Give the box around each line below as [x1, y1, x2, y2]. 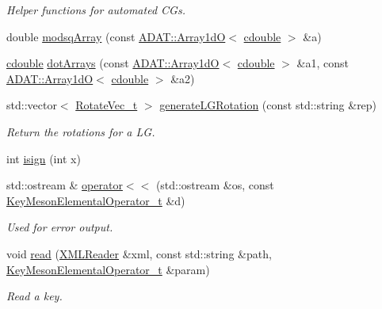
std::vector [6, 97, 57, 113]
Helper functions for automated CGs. [6, 2, 185, 17]
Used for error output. [6, 219, 113, 235]
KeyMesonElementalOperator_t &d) [6, 192, 185, 208]
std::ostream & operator [6, 177, 123, 193]
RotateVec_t [75, 97, 138, 113]
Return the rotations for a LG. [6, 123, 155, 139]
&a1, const [296, 55, 349, 71]
